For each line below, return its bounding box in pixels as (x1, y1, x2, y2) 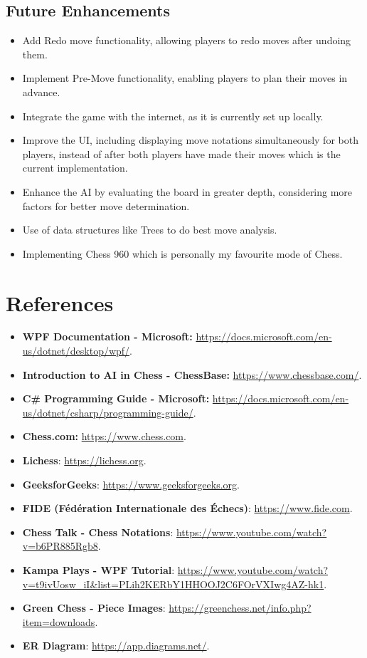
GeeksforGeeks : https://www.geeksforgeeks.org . (22, 476, 240, 491)
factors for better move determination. (22, 198, 190, 213)
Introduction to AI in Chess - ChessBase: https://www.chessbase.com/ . (22, 367, 362, 382)
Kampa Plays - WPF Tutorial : (22, 562, 175, 577)
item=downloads (22, 614, 95, 629)
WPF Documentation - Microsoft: (22, 329, 193, 344)
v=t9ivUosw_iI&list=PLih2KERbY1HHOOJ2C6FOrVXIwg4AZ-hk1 (22, 576, 324, 591)
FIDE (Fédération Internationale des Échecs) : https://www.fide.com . (22, 501, 353, 516)
